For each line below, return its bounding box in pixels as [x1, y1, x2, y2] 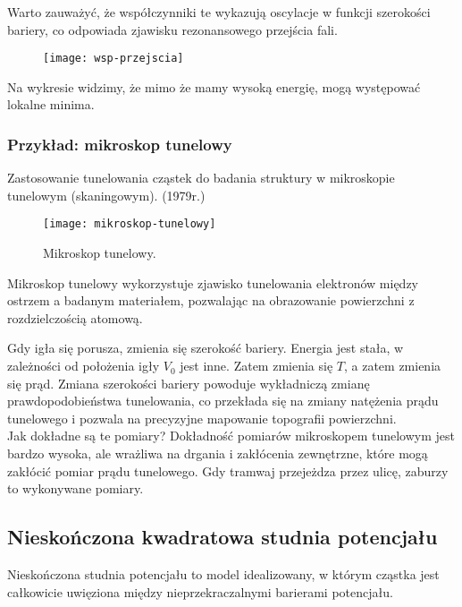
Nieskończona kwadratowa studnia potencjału [7, 523, 438, 551]
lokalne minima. [7, 95, 95, 114]
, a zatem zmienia [343, 356, 441, 375]
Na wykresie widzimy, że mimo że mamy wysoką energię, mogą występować [7, 77, 421, 96]
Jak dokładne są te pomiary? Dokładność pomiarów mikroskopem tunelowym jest [7, 426, 455, 445]
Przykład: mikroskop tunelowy [7, 133, 232, 155]
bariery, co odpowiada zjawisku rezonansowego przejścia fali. [7, 20, 338, 38]
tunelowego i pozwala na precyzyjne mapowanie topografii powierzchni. [7, 408, 397, 427]
